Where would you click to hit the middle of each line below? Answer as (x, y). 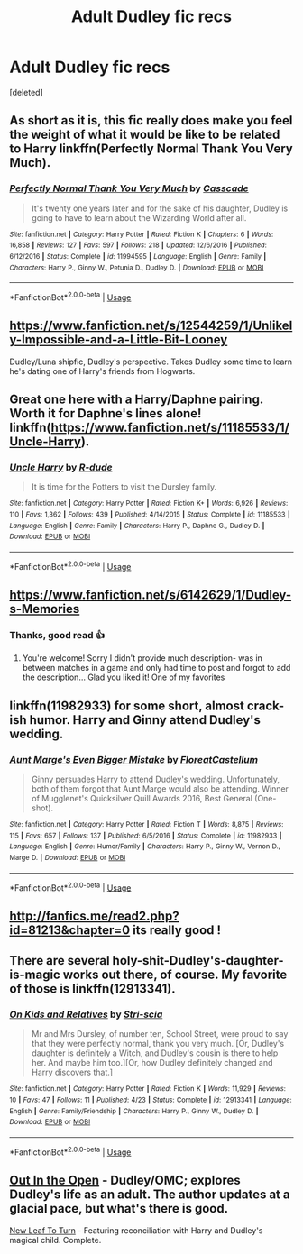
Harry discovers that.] (72, 1072)
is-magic (35, 975)
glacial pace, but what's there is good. (119, 1208)
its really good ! (177, 930)
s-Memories (45, 609)
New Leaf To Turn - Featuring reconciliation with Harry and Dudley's (136, 1230)
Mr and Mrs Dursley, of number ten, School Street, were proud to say (160, 1034)
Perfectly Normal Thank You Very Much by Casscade (129, 188)
